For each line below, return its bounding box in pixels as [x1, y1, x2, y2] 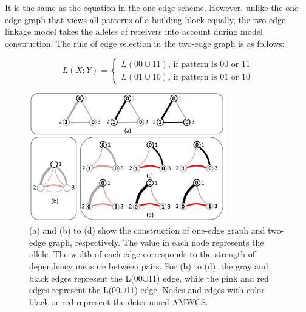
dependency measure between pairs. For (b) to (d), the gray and [29, 260, 268, 272]
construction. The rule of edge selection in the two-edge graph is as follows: [5, 36, 285, 49]
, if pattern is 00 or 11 [168, 60, 250, 69]
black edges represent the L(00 [29, 271, 143, 284]
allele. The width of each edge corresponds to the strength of [29, 248, 256, 260]
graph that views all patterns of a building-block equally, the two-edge [24, 13, 286, 26]
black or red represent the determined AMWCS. [29, 295, 208, 308]
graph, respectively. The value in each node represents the [48, 235, 264, 248]
